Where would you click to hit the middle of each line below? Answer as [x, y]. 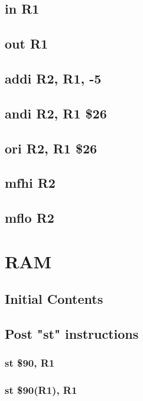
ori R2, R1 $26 [51, 148]
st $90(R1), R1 [41, 390]
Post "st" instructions [72, 334]
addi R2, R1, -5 [53, 78]
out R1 [27, 44]
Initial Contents [54, 299]
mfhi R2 [30, 183]
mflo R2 [30, 218]
